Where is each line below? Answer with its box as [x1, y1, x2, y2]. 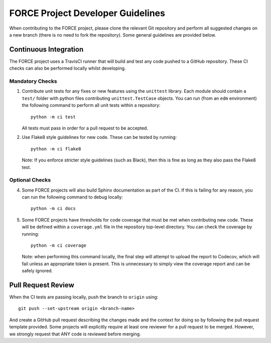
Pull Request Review [9, 281, 75, 289]
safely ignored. [22, 268, 53, 274]
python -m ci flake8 [31, 146, 81, 151]
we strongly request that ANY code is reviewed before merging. [9, 331, 141, 337]
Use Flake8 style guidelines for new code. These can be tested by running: [22, 134, 177, 140]
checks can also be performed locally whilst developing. [9, 65, 126, 71]
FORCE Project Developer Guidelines [9, 8, 166, 19]
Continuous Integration [9, 45, 84, 54]
